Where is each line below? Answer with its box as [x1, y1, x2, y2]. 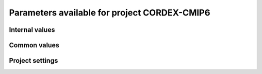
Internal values [9, 26, 55, 34]
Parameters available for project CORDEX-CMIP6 [9, 7, 211, 18]
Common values [9, 41, 60, 49]
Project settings [9, 57, 58, 65]
